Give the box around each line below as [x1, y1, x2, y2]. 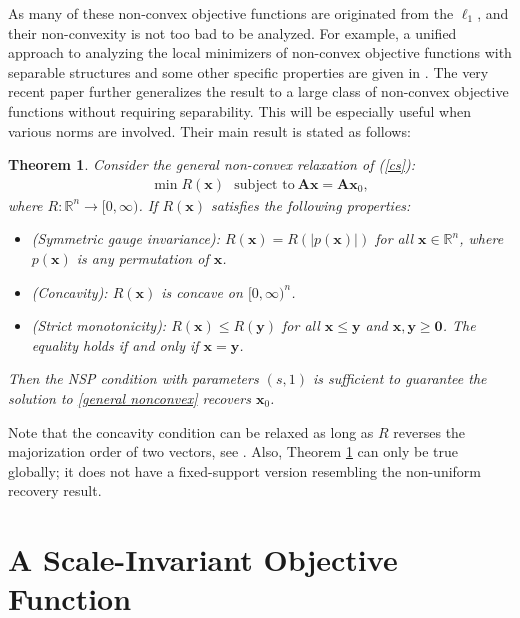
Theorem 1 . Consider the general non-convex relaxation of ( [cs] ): [8, 154, 415, 175]
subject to [234, 177, 295, 192]
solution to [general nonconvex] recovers [8, 387, 251, 408]
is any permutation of [76, 247, 209, 268]
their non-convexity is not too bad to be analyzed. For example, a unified [8, 22, 457, 43]
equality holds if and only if [31, 334, 199, 355]
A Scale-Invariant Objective [8, 539, 398, 580]
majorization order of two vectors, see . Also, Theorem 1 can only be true [8, 441, 458, 462]
